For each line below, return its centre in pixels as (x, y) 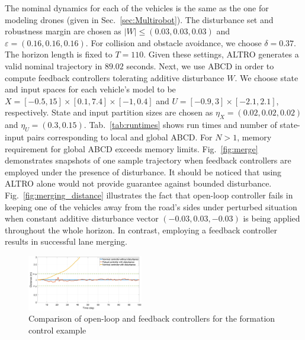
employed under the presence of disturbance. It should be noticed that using (143, 171)
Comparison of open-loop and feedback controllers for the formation (152, 318)
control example (57, 330)
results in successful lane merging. (66, 241)
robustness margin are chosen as (63, 31)
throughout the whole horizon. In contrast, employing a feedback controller (141, 230)
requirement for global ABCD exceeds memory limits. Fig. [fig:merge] (131, 148)
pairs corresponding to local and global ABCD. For (120, 137)
